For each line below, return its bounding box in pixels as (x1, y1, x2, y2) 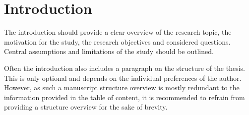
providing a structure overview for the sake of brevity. (4, 102, 168, 112)
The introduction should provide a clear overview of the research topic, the (4, 27, 232, 37)
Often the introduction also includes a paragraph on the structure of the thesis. (4, 62, 245, 73)
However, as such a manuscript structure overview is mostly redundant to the (4, 82, 240, 93)
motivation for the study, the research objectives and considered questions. (4, 36, 231, 47)
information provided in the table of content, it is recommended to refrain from (4, 92, 245, 102)
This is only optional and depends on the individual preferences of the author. (4, 72, 242, 83)
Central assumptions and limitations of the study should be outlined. (4, 46, 214, 57)
